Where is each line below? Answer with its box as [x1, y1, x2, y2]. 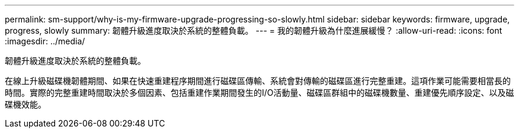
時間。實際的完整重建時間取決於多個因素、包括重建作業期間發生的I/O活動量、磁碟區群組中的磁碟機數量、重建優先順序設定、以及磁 [5, 87, 514, 98]
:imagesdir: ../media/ [5, 36, 85, 46]
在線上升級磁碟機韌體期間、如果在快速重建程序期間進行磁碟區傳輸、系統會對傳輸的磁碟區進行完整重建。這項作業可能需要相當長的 [5, 76, 511, 86]
